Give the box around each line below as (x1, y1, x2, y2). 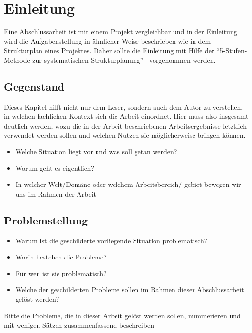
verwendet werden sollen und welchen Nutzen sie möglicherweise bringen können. (4, 130, 246, 140)
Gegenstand (4, 78, 65, 93)
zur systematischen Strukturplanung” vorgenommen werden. (32, 55, 216, 65)
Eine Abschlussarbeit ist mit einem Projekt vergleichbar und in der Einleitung (4, 26, 237, 37)
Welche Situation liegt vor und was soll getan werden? (15, 147, 177, 157)
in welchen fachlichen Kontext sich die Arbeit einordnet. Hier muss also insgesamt (4, 111, 249, 121)
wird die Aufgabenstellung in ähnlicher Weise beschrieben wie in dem (4, 36, 211, 46)
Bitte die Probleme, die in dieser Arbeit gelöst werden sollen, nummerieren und (4, 310, 241, 320)
